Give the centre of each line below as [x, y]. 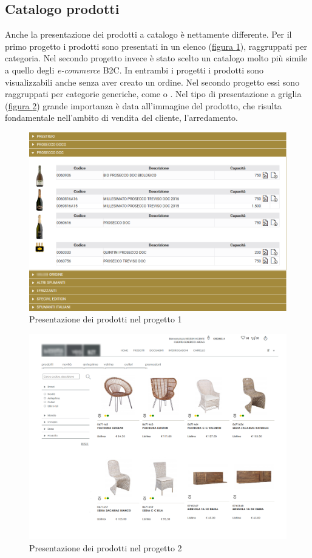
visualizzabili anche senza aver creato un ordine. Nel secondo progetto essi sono [152, 82]
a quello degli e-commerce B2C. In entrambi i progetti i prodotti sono [134, 70]
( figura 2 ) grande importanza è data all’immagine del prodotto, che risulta [143, 105]
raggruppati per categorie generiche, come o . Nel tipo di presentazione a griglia [153, 94]
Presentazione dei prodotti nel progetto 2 [106, 547]
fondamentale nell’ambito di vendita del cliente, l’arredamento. [121, 117]
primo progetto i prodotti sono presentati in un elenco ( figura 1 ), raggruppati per [156, 46]
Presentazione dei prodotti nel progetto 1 [106, 319]
